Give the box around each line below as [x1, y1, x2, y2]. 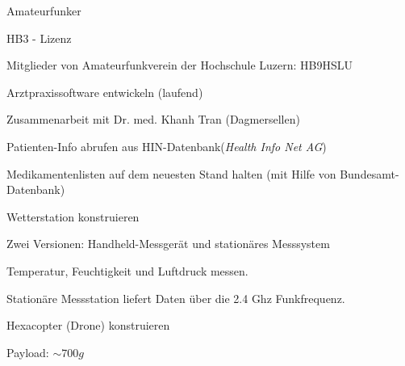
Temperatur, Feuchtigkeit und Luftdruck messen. [6, 262, 248, 279]
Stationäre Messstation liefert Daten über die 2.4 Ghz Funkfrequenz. [6, 289, 345, 306]
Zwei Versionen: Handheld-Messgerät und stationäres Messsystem [6, 235, 330, 252]
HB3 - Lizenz [6, 29, 72, 46]
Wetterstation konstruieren [6, 208, 140, 225]
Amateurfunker [6, 2, 81, 19]
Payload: [6, 343, 49, 360]
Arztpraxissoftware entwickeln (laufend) [6, 83, 203, 100]
